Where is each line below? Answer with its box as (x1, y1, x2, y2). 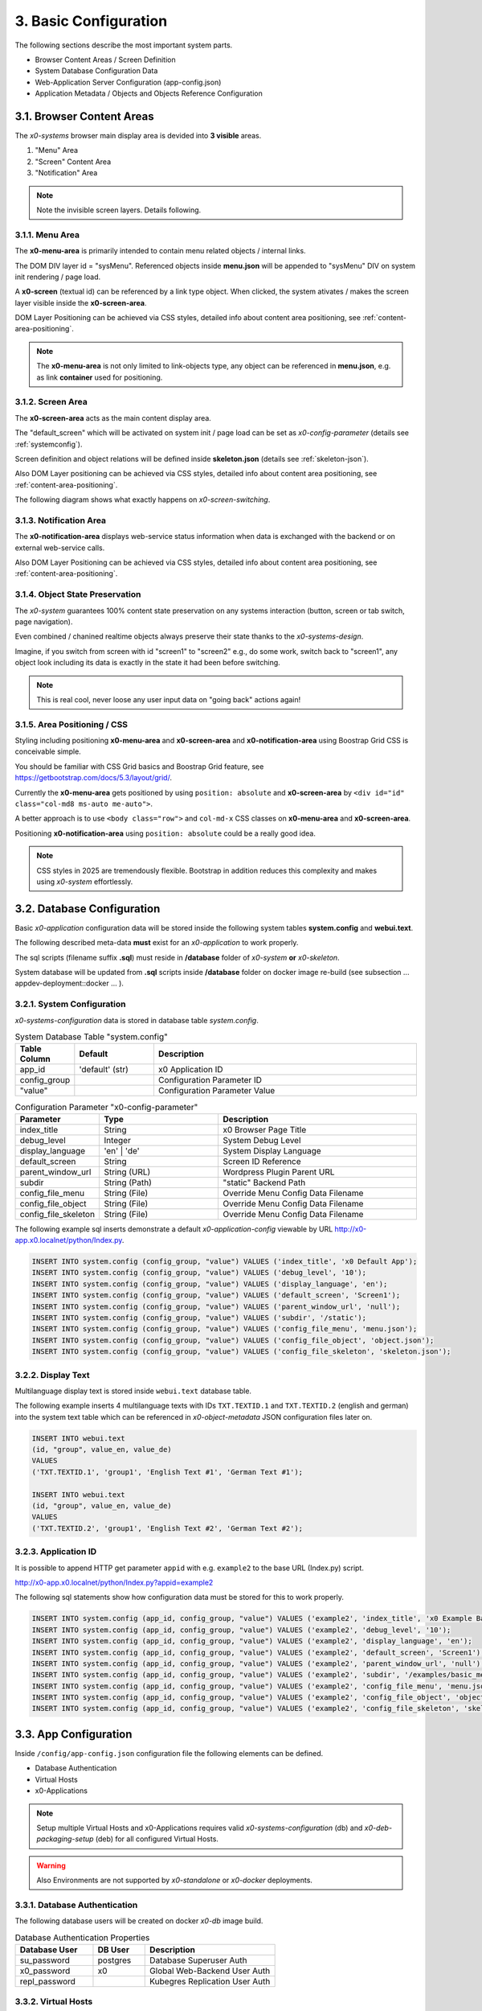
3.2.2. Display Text (14, 1369, 90, 1380)
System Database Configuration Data (35, 66, 158, 76)
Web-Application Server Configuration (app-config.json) (35, 77, 222, 87)
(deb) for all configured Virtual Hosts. (95, 1834, 219, 1844)
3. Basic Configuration (14, 12, 168, 30)
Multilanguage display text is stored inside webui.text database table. (14, 1386, 252, 1396)
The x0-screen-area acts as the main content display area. (14, 413, 212, 422)
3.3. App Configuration (14, 1727, 133, 1741)
